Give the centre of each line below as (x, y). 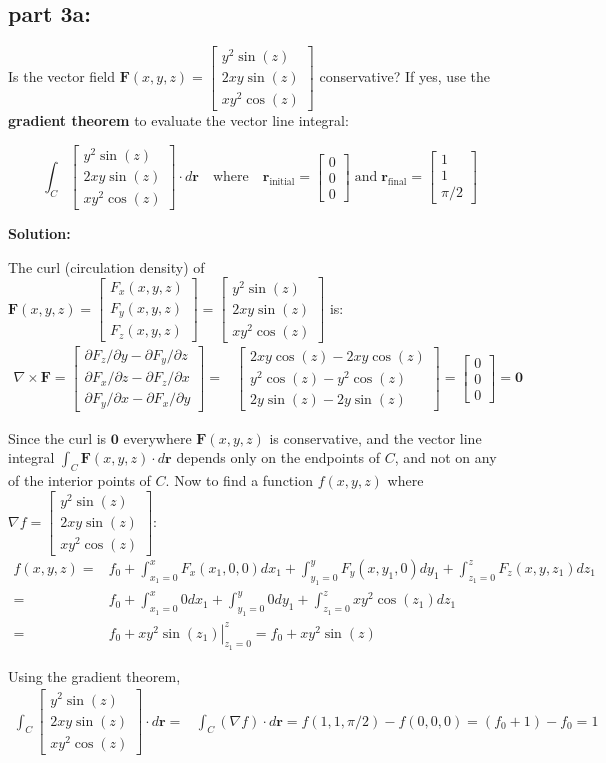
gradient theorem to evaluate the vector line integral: (178, 120)
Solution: (39, 233)
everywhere (157, 437)
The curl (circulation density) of (106, 266)
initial (282, 181)
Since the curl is (57, 437)
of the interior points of (79, 480)
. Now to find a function (239, 480)
